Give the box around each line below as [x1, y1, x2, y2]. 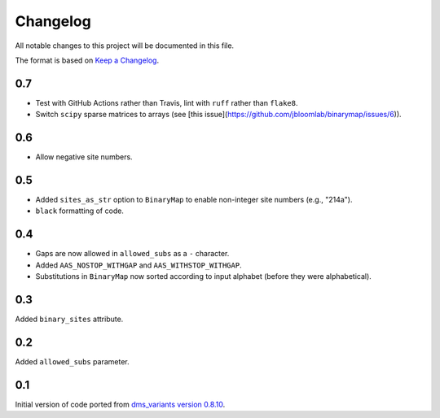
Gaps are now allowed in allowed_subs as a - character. [35, 249, 230, 259]
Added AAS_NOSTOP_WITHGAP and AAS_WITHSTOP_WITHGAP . [35, 260, 242, 270]
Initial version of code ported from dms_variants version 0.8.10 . [15, 399, 226, 409]
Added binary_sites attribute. [15, 314, 124, 324]
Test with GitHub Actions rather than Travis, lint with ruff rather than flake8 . [35, 98, 298, 107]
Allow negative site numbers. [35, 152, 134, 162]
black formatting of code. [35, 206, 124, 216]
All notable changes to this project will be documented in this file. [15, 41, 235, 50]
